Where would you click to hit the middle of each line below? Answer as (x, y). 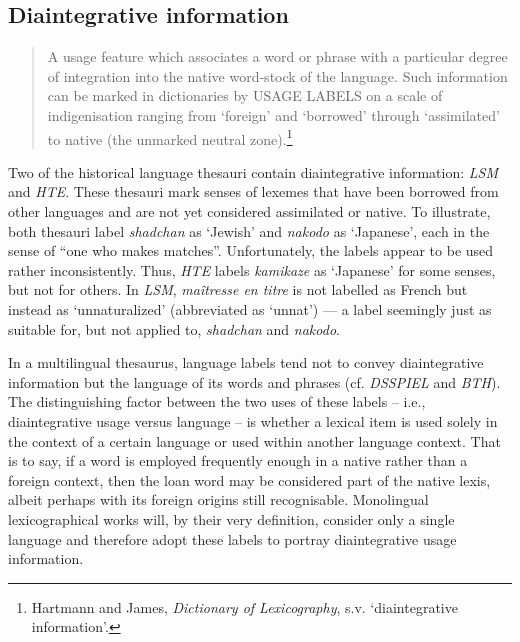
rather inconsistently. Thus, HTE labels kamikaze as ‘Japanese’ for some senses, (252, 269)
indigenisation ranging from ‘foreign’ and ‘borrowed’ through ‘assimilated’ (273, 114)
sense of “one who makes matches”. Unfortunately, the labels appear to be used (251, 250)
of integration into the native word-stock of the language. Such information (277, 75)
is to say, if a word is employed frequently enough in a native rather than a (238, 460)
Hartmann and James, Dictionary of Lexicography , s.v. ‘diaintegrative (244, 606)
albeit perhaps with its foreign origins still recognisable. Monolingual (218, 499)
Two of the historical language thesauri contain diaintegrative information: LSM (253, 171)
